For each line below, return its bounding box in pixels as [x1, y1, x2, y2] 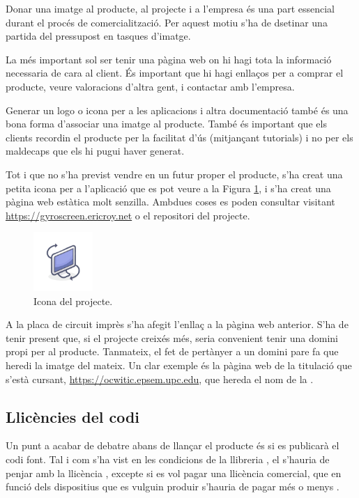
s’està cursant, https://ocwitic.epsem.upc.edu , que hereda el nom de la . [6, 371, 314, 386]
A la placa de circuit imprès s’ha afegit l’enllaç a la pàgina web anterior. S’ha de [6, 317, 349, 332]
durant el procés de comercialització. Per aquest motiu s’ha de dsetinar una [6, 15, 328, 29]
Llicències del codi [6, 405, 140, 427]
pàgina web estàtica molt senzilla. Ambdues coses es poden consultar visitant [6, 194, 335, 209]
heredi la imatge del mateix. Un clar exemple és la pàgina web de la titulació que [6, 358, 352, 373]
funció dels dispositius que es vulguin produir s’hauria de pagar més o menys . [6, 479, 339, 494]
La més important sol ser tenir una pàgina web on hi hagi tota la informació [6, 52, 332, 66]
